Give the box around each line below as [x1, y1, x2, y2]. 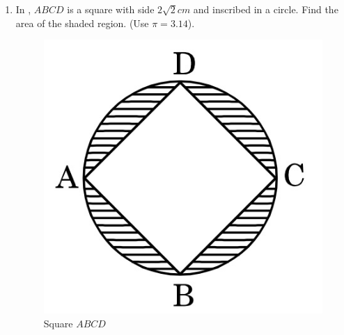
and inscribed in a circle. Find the [193, 2, 338, 16]
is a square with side [67, 2, 155, 16]
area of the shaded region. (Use [15, 15, 149, 30]
